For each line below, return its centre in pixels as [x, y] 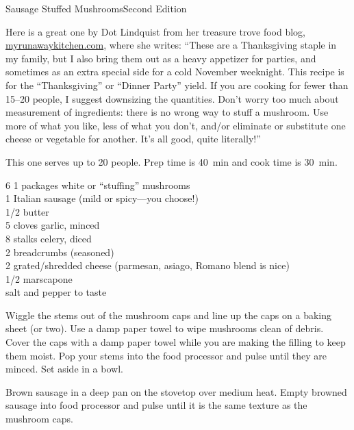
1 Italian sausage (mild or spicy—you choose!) [102, 198]
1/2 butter [27, 211]
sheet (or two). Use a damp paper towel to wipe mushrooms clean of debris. [165, 328]
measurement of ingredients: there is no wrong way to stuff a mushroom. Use [167, 112]
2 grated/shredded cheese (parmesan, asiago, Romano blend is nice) [148, 265]
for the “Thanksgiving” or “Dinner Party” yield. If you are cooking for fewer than [177, 85]
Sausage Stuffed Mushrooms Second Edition [96, 8]
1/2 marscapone [39, 278]
